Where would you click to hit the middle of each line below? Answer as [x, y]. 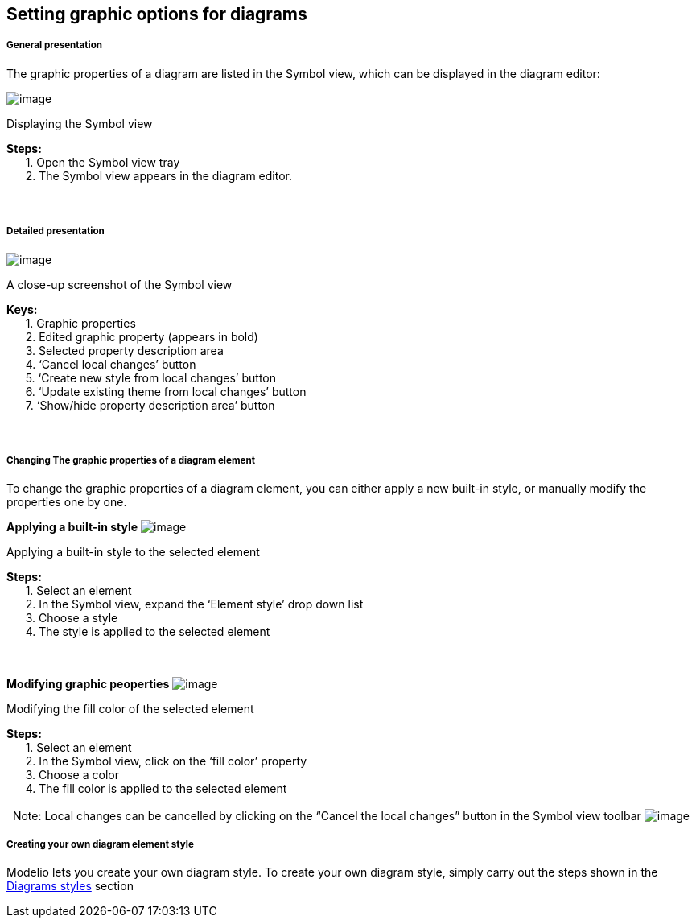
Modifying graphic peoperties [88, 684]
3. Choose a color [72, 775]
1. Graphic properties [80, 323]
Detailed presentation [56, 231]
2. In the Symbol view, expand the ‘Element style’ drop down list [194, 604]
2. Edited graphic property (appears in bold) [142, 336]
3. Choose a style [72, 618]
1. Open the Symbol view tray [103, 162]
